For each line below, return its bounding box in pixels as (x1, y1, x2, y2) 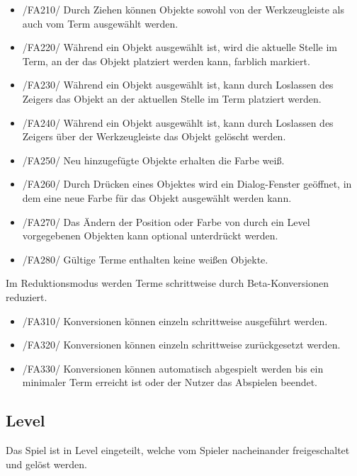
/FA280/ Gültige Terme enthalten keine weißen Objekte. (22, 251, 268, 266)
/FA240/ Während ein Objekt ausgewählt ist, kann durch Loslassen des (22, 115, 334, 130)
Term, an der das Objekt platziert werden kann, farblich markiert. (22, 53, 310, 68)
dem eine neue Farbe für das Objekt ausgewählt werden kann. (22, 190, 292, 205)
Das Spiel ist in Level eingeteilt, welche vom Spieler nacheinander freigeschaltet (6, 443, 350, 458)
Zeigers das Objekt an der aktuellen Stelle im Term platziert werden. (22, 91, 322, 106)
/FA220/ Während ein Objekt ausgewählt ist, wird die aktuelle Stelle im (22, 40, 337, 55)
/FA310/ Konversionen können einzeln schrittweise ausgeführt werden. (22, 313, 328, 328)
